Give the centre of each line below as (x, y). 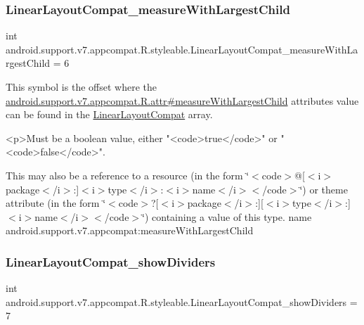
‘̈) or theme (324, 189)
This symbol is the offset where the (81, 87)
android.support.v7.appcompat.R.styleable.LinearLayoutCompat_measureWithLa (182, 49)
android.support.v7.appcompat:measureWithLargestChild (130, 230)
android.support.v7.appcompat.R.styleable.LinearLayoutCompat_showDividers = (182, 301)
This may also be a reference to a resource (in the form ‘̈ (128, 175)
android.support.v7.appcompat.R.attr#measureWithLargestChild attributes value (182, 100)
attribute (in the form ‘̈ (56, 203)
